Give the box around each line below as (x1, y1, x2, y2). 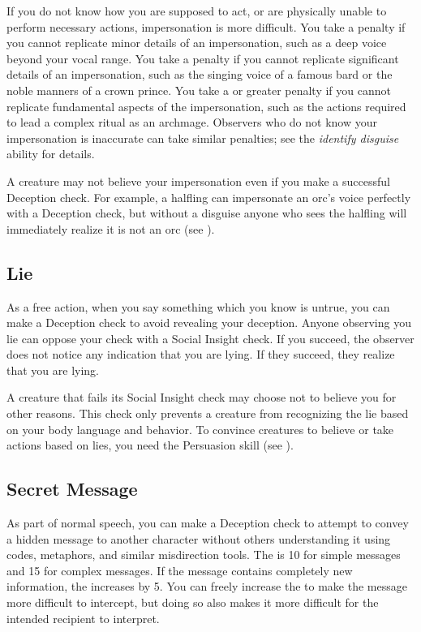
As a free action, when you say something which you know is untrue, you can (6, 298, 390, 315)
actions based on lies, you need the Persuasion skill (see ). (6, 436, 294, 454)
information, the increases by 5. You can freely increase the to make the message (6, 578, 407, 595)
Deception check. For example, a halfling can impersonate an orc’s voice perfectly (6, 188, 411, 205)
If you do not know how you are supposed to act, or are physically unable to (6, 2, 387, 19)
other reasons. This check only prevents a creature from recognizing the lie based (6, 405, 409, 422)
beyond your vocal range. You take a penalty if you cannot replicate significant (6, 49, 399, 67)
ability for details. (6, 145, 95, 162)
